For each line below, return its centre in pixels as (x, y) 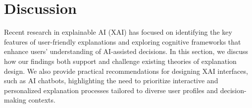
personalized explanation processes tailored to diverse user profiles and (111, 90)
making (15, 100)
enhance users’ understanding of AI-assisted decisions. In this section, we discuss (126, 51)
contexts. (42, 100)
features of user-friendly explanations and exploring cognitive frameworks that (123, 41)
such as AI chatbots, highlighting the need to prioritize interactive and (111, 81)
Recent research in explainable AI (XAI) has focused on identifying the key (118, 32)
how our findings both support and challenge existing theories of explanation (120, 61)
